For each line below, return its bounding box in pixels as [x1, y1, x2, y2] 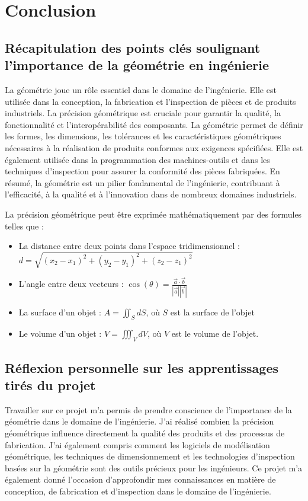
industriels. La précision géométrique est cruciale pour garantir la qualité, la [5, 107, 281, 119]
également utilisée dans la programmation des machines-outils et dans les [5, 153, 270, 165]
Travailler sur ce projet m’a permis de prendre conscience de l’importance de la [5, 403, 292, 416]
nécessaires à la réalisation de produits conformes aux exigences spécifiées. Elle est [5, 141, 303, 154]
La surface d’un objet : [18, 305, 101, 318]
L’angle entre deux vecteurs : [18, 277, 124, 290]
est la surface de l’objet [170, 305, 255, 318]
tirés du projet [5, 376, 96, 394]
